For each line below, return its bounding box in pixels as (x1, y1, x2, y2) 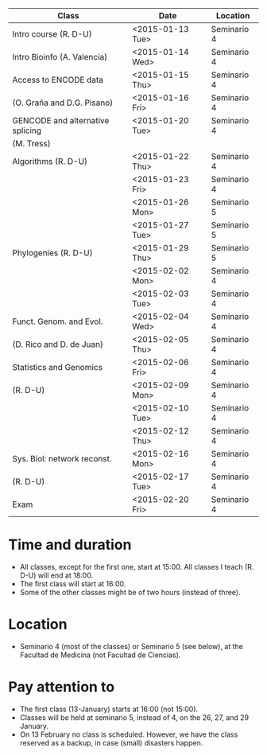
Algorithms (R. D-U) (12, 156, 88, 166)
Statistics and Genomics (12, 362, 103, 372)
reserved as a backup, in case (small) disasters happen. (19, 737, 203, 747)
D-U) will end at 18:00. (19, 570, 94, 580)
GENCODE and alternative (12, 115, 110, 126)
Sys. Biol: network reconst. (12, 453, 112, 464)
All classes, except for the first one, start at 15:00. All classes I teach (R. (19, 562, 254, 571)
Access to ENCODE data (12, 75, 103, 85)
